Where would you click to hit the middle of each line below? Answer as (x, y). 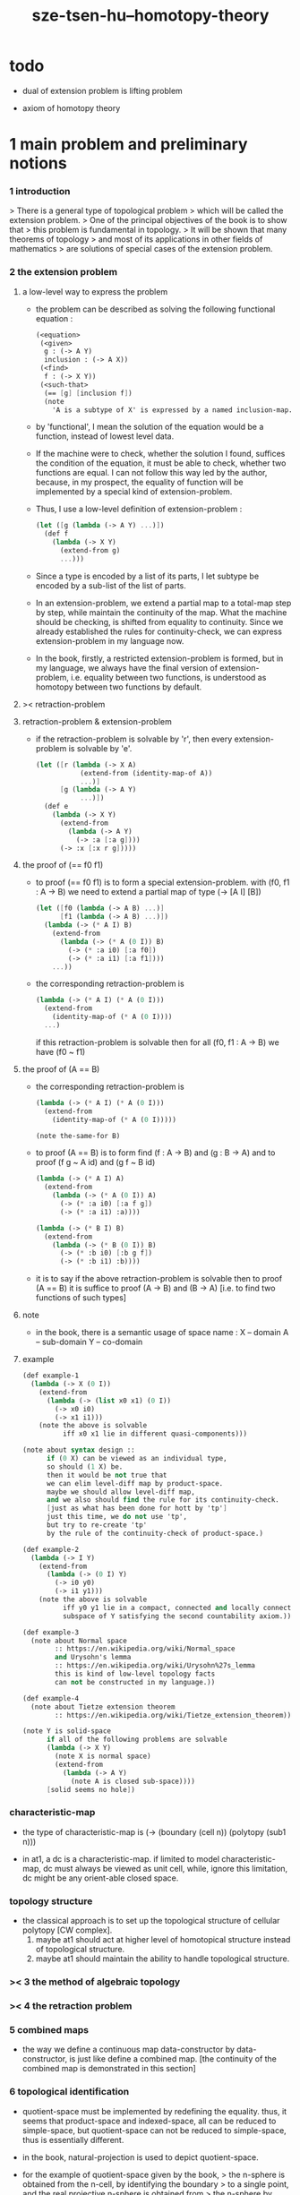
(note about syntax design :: (79, 1450)
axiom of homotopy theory (71, 107)
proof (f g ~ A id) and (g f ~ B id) (95, 1162)
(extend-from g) (90, 551)
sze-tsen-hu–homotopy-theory (150, 16)
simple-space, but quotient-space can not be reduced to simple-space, (154, 2130)
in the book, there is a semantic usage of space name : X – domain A (162, 1333)
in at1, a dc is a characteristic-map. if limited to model (121, 1858)
